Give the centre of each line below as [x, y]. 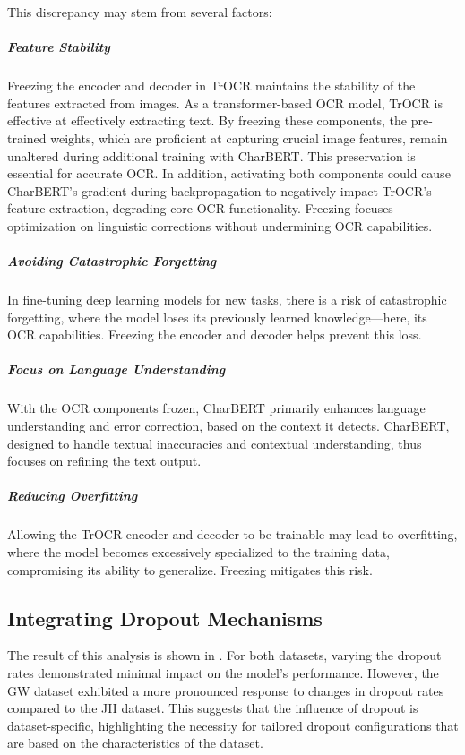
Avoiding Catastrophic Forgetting [112, 261]
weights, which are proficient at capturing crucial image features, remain [249, 137]
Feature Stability [59, 47]
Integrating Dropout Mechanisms [165, 618]
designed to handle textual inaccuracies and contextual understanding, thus [215, 443]
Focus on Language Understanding [116, 369]
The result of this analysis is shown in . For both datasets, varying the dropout [224, 655]
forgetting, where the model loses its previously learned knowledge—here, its [217, 317]
